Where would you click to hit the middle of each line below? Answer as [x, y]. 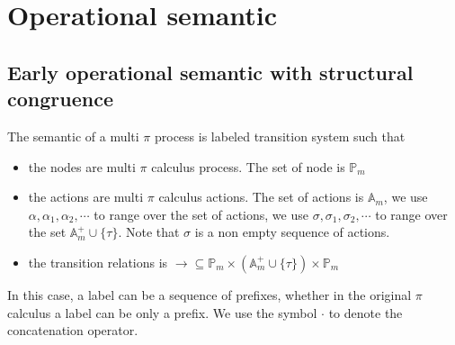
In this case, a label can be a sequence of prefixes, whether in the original [210, 294]
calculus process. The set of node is [248, 166]
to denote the [366, 312]
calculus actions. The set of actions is [261, 197]
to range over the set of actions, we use [201, 214]
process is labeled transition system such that [280, 136]
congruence [60, 99]
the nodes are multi [82, 166]
